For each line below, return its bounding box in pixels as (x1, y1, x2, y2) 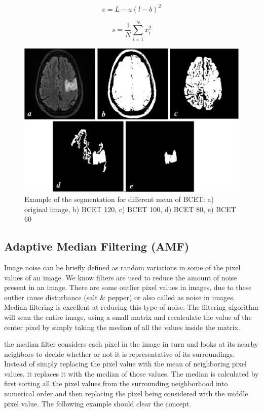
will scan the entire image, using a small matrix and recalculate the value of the (4, 311, 252, 322)
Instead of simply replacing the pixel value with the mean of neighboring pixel (4, 358, 247, 369)
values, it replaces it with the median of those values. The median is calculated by (4, 368, 259, 379)
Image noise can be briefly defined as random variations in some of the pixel (4, 262, 241, 272)
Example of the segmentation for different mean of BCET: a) (24, 193, 214, 204)
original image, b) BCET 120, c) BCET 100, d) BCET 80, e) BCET (24, 203, 236, 214)
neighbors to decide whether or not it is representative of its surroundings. (4, 348, 235, 359)
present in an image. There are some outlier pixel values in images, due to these (4, 282, 252, 293)
